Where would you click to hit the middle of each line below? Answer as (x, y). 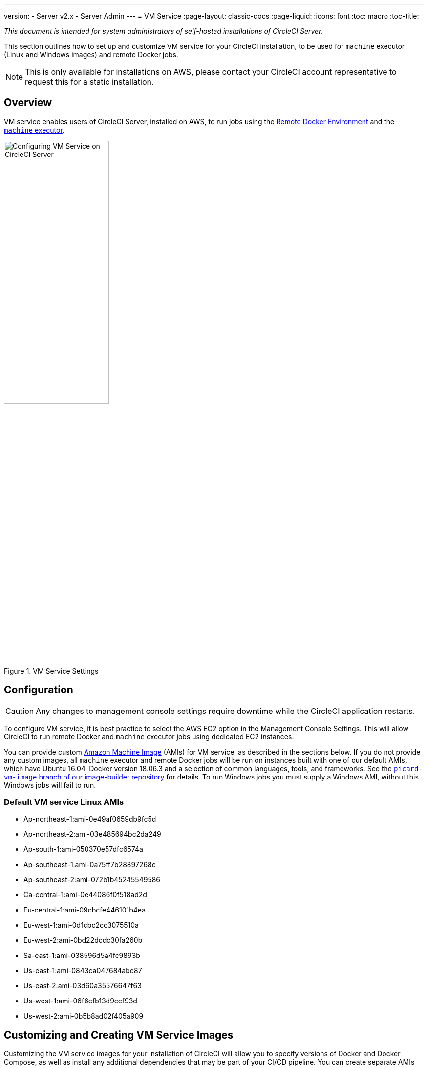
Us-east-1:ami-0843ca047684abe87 (83, 971)
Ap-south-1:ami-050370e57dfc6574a (83, 849)
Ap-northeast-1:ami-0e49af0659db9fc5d (90, 819)
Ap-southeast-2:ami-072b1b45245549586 (92, 880)
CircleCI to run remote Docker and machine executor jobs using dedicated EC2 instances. (149, 736)
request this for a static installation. (89, 82)
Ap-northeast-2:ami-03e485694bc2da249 (92, 834)
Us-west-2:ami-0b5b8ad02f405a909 (84, 1016)
